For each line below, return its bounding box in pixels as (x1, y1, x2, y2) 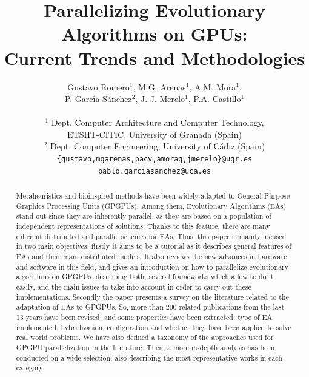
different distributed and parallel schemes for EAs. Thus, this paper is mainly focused (16, 231, 287, 241)
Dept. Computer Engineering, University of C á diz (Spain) (50, 140, 265, 152)
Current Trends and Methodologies (4, 45, 305, 70)
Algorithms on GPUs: (61, 21, 248, 46)
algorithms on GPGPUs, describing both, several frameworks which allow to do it (16, 271, 274, 282)
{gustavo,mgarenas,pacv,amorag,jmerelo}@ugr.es (56, 155, 253, 164)
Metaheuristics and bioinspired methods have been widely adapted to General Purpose (16, 191, 290, 201)
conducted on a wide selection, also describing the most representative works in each (16, 352, 282, 362)
